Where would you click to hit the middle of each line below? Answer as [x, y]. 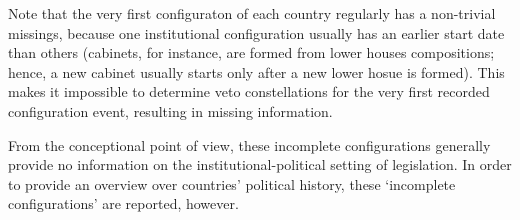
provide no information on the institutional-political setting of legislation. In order [260, 164]
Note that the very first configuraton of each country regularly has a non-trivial [252, 13]
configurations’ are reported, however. [123, 203]
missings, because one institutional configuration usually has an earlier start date [256, 32]
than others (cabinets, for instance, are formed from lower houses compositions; [251, 52]
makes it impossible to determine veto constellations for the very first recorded [249, 91]
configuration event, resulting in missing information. [170, 110]
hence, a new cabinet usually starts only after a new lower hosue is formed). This [256, 71]
